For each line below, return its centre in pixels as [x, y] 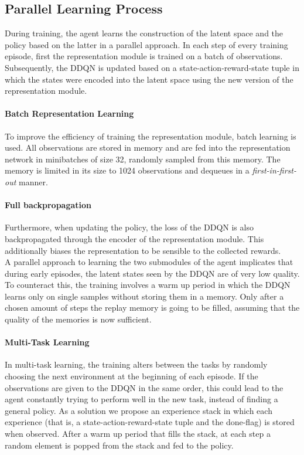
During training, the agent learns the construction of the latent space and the [144, 33]
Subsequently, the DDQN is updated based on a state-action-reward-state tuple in [152, 67]
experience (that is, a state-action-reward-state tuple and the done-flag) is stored [150, 422]
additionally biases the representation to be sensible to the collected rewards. [143, 250]
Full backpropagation [48, 205]
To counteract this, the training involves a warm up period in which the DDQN [148, 285]
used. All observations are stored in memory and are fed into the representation [148, 147]
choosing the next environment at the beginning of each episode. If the [131, 376]
